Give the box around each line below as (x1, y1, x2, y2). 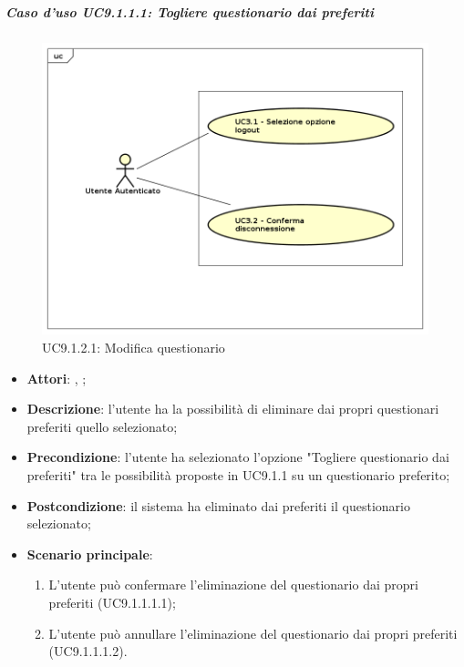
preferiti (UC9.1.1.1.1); (48, 592, 176, 611)
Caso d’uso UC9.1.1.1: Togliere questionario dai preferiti (5, 2, 374, 21)
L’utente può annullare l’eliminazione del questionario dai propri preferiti (48, 623, 458, 642)
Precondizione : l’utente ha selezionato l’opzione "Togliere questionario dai (26, 447, 449, 467)
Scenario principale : (26, 544, 153, 563)
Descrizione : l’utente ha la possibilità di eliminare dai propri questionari (26, 399, 439, 418)
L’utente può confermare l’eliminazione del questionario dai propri (48, 575, 418, 594)
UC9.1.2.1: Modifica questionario (42, 338, 225, 357)
